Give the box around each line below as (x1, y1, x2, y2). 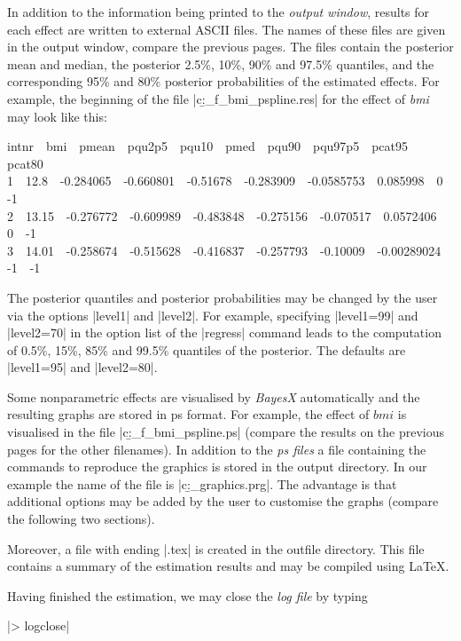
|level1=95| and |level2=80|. (7, 358, 158, 376)
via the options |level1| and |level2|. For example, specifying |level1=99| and (7, 305, 418, 324)
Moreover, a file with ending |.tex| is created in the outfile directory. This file (7, 539, 425, 558)
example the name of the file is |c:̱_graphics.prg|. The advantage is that (7, 474, 397, 493)
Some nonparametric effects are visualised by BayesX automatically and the (7, 387, 420, 406)
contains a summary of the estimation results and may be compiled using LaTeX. (7, 557, 449, 575)
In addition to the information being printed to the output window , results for (7, 3, 430, 20)
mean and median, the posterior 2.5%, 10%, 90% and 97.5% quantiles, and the (7, 54, 434, 73)
